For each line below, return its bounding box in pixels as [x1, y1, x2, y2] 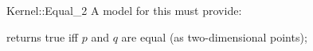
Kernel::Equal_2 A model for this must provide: [6, 2, 242, 18]
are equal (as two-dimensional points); [121, 28, 307, 45]
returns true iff [6, 28, 79, 45]
